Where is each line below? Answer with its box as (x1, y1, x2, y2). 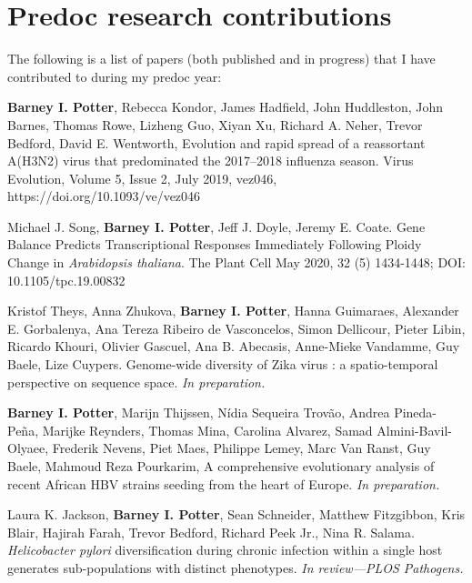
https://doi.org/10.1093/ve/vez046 (7, 186, 201, 206)
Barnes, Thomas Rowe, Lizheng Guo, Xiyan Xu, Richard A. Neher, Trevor (7, 115, 423, 134)
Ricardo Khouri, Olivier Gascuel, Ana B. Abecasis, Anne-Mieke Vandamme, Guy (7, 337, 460, 356)
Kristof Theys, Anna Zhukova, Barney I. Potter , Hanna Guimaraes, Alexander (7, 301, 459, 320)
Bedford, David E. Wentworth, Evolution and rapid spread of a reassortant (7, 133, 426, 152)
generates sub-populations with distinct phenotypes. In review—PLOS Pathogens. (7, 558, 464, 577)
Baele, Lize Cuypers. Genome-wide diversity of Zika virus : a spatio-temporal (7, 355, 438, 374)
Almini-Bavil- (377, 420, 452, 439)
